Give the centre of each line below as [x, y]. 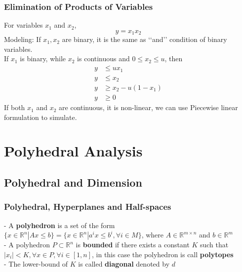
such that [214, 245]
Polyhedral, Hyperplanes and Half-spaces [88, 207]
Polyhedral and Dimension [73, 182]
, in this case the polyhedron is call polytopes [162, 254]
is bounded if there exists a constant [133, 245]
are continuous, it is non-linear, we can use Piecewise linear [148, 107]
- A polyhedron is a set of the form [60, 225]
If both [15, 107]
